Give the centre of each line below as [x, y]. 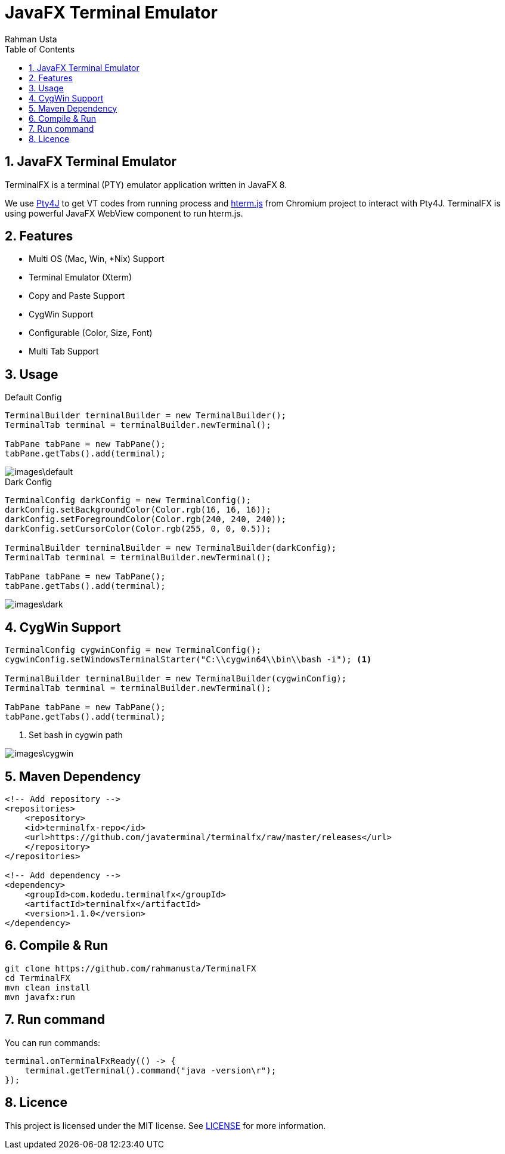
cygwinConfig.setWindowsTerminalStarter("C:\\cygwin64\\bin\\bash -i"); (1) [188, 660]
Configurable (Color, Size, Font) [91, 333]
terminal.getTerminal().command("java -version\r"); [151, 1070]
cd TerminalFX [38, 978]
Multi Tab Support [64, 351]
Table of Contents [40, 49]
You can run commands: [53, 1042]
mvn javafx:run [40, 997]
